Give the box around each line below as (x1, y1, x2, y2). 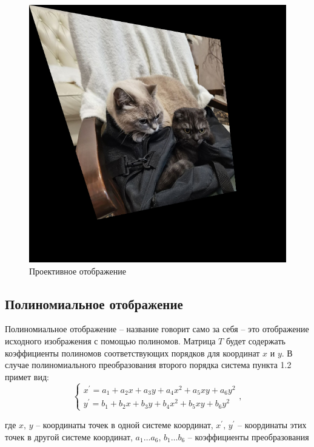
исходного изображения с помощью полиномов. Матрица (5, 334, 216, 347)
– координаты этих (238, 418, 307, 431)
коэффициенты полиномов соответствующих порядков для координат (5, 346, 260, 359)
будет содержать (225, 334, 286, 347)
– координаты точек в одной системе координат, (36, 418, 213, 431)
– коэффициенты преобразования (187, 430, 309, 443)
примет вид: (5, 370, 49, 383)
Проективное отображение (29, 264, 126, 277)
